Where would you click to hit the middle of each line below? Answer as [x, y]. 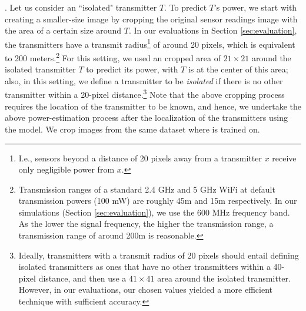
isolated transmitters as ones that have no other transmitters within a [144, 267]
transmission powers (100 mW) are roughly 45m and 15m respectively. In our [158, 201]
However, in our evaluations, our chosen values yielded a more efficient [146, 290]
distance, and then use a [82, 278]
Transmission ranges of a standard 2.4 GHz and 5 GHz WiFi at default [147, 189]
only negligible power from [66, 169]
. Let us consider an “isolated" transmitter [81, 7]
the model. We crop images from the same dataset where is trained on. [132, 129]
